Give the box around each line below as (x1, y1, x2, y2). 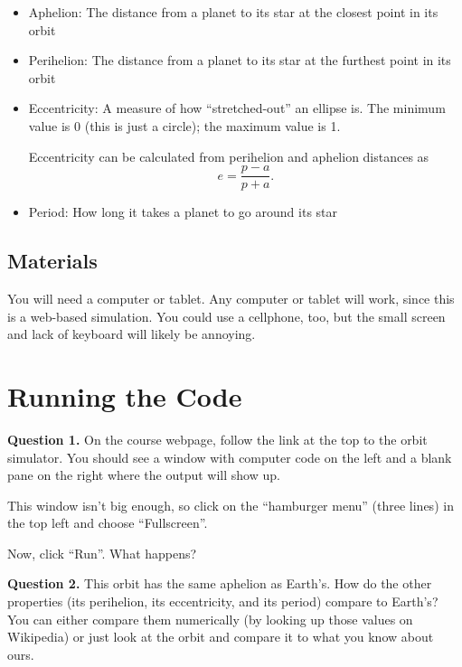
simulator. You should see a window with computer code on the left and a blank (7, 447, 452, 466)
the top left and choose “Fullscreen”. (7, 513, 208, 532)
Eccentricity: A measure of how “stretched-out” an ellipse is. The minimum (28, 99, 446, 117)
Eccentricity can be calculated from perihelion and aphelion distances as (28, 146, 429, 165)
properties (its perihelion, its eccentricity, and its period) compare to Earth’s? (7, 592, 438, 611)
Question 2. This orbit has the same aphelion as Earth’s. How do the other (7, 574, 432, 593)
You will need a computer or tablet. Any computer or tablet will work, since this (7, 289, 455, 308)
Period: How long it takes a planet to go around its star (28, 202, 338, 221)
